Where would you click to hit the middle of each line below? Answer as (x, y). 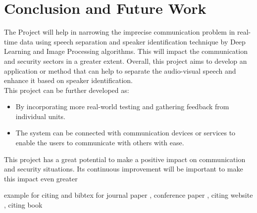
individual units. (40, 116)
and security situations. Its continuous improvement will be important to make (124, 169)
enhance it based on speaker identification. (68, 80)
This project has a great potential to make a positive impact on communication (125, 159)
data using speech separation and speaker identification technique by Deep (132, 41)
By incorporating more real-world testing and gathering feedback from (122, 106)
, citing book (23, 205)
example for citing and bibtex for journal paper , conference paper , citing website (128, 195)
